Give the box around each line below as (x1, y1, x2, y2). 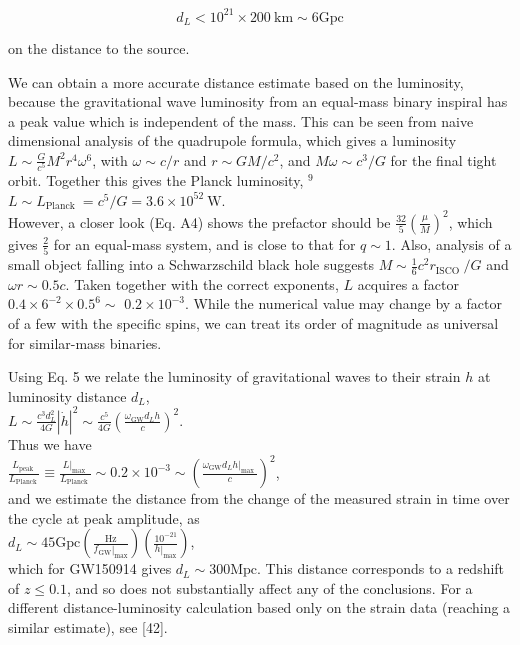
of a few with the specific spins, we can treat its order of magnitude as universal (8, 313, 499, 334)
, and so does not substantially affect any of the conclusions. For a (67, 577, 473, 598)
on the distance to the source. (8, 37, 190, 58)
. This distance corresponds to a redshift (257, 558, 505, 579)
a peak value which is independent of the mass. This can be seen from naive (8, 110, 474, 131)
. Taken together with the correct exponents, (65, 273, 339, 294)
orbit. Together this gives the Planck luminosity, (8, 170, 304, 191)
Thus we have (8, 433, 92, 454)
